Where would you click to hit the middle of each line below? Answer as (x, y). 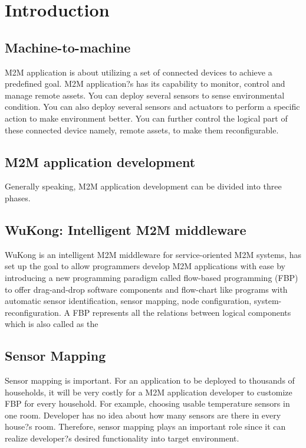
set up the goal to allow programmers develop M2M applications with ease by (145, 266)
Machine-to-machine (68, 47)
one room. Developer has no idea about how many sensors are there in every (143, 415)
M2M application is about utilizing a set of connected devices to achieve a (139, 72)
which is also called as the (52, 324)
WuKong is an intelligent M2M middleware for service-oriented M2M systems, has (153, 254)
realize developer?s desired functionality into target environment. (122, 438)
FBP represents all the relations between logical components (182, 312)
